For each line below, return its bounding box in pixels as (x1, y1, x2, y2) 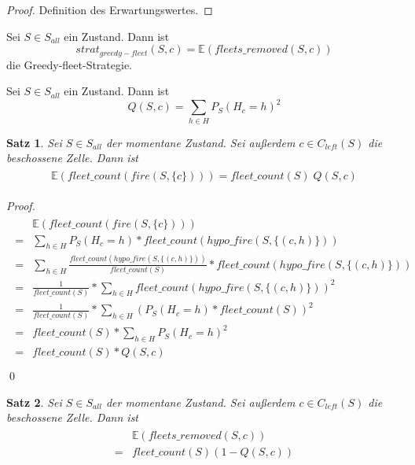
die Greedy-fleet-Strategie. (6, 56, 133, 72)
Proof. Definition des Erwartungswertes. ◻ (6, 2, 213, 17)
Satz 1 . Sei (6, 134, 62, 150)
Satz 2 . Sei (6, 393, 62, 410)
